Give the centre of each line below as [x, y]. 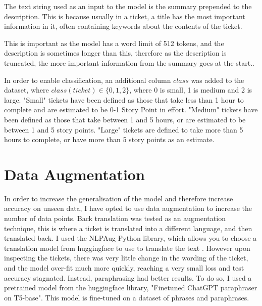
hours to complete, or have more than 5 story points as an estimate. [109, 139]
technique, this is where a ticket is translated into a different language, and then [128, 228]
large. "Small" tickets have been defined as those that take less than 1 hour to [124, 99]
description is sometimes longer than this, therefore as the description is [115, 53]
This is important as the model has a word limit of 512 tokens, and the [114, 43]
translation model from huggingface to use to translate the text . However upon [127, 248]
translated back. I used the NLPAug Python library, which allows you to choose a [130, 238]
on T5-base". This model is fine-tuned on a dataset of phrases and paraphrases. [127, 297]
